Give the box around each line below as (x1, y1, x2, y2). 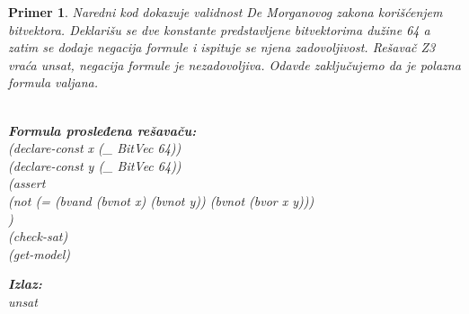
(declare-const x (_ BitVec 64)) (8, 139, 181, 157)
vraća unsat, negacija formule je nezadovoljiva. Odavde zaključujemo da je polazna (8, 55, 461, 74)
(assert (8, 174, 46, 193)
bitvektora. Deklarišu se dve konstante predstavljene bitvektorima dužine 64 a (8, 20, 430, 39)
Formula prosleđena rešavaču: (8, 121, 197, 139)
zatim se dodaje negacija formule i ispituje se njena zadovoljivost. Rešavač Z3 (8, 38, 436, 57)
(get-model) (8, 244, 71, 263)
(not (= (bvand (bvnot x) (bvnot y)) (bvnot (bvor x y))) (8, 191, 314, 210)
